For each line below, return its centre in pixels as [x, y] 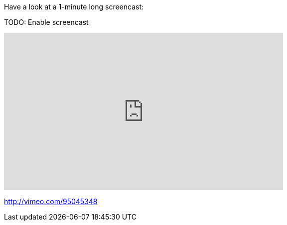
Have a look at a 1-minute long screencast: [74, 7]
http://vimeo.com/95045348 [51, 201]
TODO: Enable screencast [46, 22]
